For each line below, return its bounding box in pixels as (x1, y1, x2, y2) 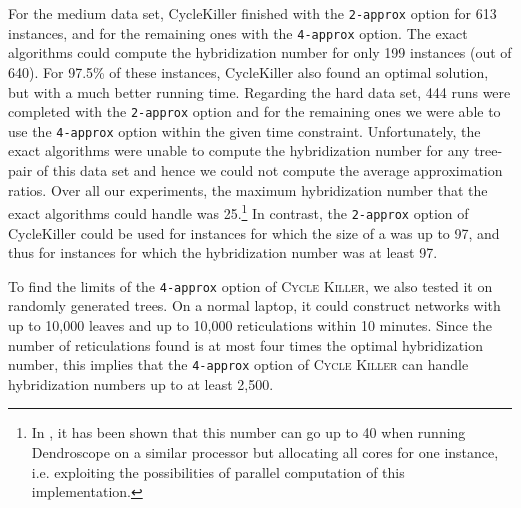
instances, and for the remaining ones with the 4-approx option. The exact (8, 22, 468, 43)
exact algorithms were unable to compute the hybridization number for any (8, 140, 470, 161)
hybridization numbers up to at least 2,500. (8, 373, 274, 394)
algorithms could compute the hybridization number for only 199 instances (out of (8, 42, 512, 63)
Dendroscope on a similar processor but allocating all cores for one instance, (31, 441, 499, 462)
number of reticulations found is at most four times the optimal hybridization (8, 334, 483, 355)
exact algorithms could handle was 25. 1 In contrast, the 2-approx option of (8, 200, 469, 223)
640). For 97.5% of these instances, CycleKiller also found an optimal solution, (8, 61, 489, 82)
